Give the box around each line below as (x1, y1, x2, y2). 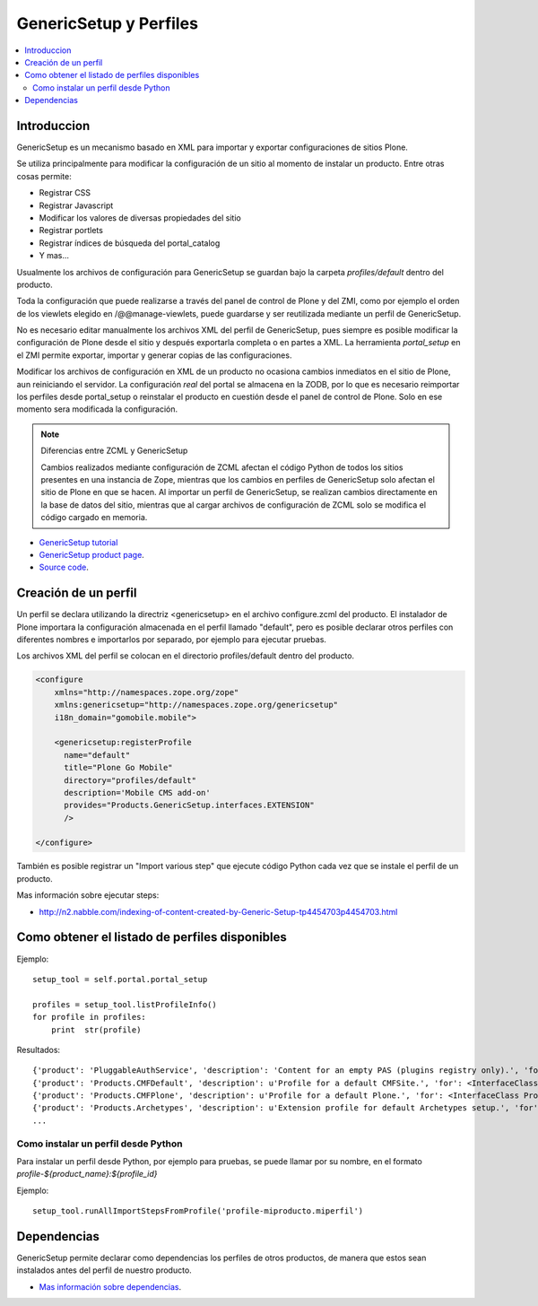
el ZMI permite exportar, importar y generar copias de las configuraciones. (16, 350, 292, 361)
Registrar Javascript (39, 200, 114, 211)
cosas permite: (16, 170, 72, 181)
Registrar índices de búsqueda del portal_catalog (39, 238, 221, 248)
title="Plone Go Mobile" (64, 762, 174, 773)
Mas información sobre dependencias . (39, 1281, 182, 1292)
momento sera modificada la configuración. (16, 404, 178, 414)
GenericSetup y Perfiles (16, 13, 199, 33)
